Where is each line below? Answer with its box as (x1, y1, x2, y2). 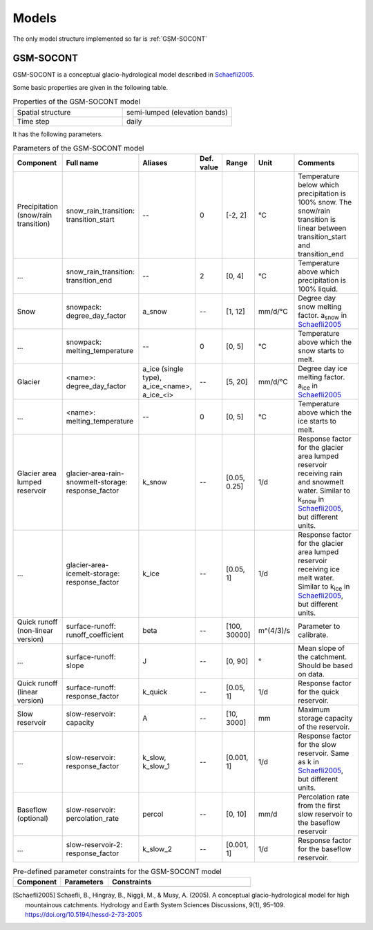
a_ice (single (142, 363, 184, 373)
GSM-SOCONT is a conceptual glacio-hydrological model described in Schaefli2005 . (12, 70, 255, 79)
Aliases (142, 158, 168, 168)
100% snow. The (298, 198, 352, 207)
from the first (298, 800, 341, 810)
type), (142, 372, 162, 382)
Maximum (298, 705, 330, 714)
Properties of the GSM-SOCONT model (12, 97, 141, 106)
